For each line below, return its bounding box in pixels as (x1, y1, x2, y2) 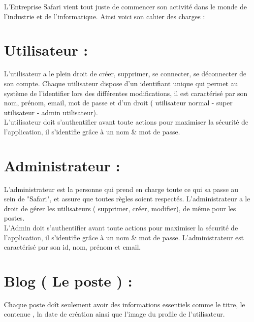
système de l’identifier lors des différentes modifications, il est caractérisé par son (4, 88, 248, 98)
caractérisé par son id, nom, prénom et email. (4, 242, 141, 252)
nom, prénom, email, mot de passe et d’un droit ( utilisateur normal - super (4, 97, 233, 108)
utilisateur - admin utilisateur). (4, 107, 98, 117)
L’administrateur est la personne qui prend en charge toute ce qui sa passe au (4, 184, 239, 194)
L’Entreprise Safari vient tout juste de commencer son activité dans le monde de (4, 1, 247, 11)
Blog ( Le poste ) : (4, 270, 132, 290)
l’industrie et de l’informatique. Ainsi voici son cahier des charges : (4, 11, 205, 21)
